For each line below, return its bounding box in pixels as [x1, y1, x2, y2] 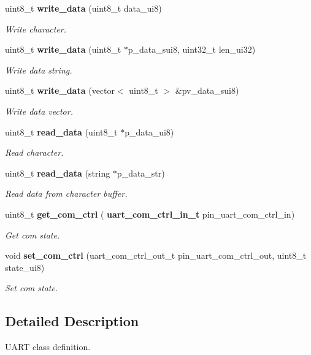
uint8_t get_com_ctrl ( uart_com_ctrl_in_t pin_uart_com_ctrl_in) [5, 207, 295, 220]
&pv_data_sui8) [175, 84, 239, 97]
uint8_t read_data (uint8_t [5, 125, 118, 138]
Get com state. [5, 228, 60, 241]
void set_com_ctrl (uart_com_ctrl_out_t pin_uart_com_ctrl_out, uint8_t [5, 249, 307, 262]
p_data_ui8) [125, 125, 174, 138]
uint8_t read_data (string [5, 166, 110, 179]
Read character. [5, 146, 64, 159]
